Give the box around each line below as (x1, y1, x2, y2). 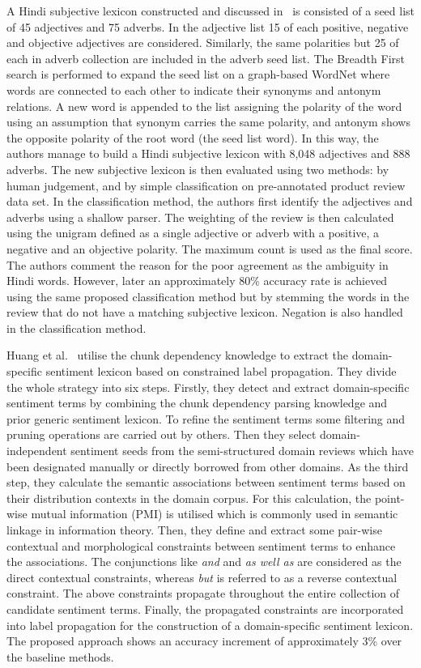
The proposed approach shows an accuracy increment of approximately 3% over (6, 632, 402, 649)
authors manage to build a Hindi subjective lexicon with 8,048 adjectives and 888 (6, 145, 410, 162)
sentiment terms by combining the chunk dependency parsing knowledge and (6, 394, 388, 411)
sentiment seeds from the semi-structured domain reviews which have (70, 442, 415, 459)
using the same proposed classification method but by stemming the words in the (6, 287, 410, 304)
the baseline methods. (6, 648, 114, 665)
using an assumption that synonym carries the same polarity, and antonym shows (6, 113, 410, 130)
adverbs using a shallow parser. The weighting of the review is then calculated (6, 208, 394, 225)
